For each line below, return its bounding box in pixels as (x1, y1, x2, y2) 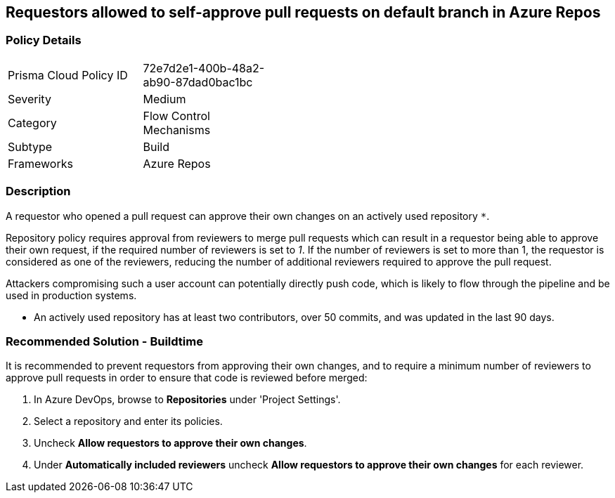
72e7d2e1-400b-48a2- (143, 60, 265, 75)
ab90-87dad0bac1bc (143, 74, 253, 89)
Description (6, 184, 71, 199)
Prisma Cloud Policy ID (8, 67, 128, 82)
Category (8, 115, 57, 130)
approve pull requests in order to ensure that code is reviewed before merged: (6, 372, 368, 384)
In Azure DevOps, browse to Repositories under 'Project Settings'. (34, 393, 341, 406)
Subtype (8, 139, 53, 154)
